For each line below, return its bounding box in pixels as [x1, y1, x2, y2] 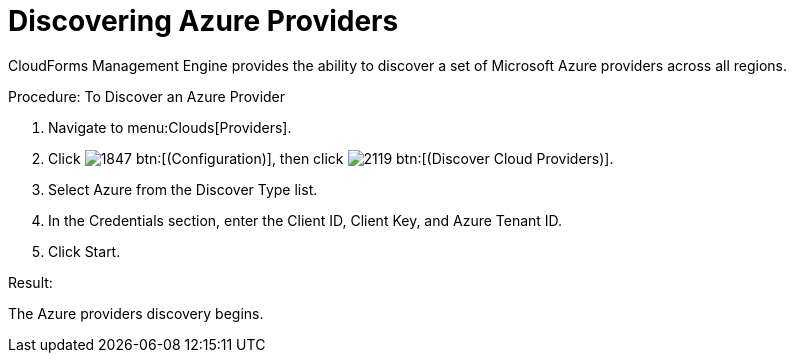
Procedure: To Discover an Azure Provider [8, 87, 286, 105]
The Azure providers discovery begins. [8, 304, 264, 322]
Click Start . [48, 242, 121, 260]
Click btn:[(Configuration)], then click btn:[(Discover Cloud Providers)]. [48, 149, 614, 167]
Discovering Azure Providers [8, 4, 399, 38]
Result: [8, 273, 53, 291]
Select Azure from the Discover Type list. [48, 180, 318, 198]
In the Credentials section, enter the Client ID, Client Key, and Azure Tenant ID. [48, 211, 563, 229]
